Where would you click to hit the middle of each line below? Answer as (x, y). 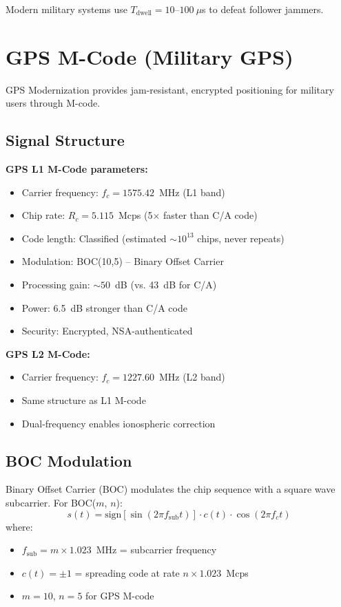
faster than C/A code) (210, 215)
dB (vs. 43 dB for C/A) (166, 285)
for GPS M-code (120, 596)
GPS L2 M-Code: (48, 353)
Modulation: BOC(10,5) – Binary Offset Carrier (123, 261)
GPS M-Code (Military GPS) (149, 56)
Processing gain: (56, 285)
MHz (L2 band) (192, 377)
